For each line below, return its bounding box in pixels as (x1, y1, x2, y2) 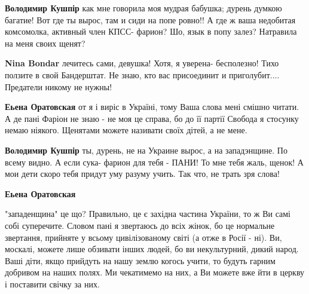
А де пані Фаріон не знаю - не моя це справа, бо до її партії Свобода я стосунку (5, 112, 299, 124)
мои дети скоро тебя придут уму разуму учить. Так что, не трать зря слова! (5, 167, 280, 180)
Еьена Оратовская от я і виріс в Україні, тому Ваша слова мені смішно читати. (5, 100, 299, 113)
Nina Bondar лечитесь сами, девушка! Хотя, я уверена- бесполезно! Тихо (5, 57, 279, 69)
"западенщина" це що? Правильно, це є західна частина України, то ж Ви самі (5, 207, 290, 220)
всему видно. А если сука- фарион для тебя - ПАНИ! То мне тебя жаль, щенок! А (5, 155, 304, 168)
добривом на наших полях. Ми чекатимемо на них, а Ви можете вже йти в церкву (5, 266, 305, 278)
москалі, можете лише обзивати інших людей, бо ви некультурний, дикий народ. (5, 243, 299, 255)
